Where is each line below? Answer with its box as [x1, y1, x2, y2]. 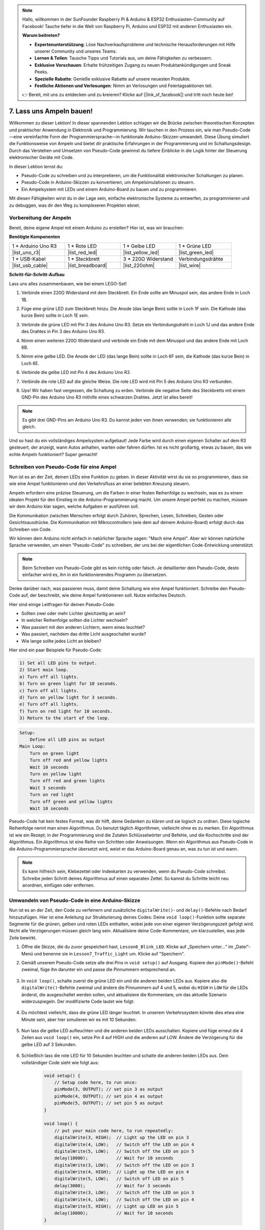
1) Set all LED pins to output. [19, 660, 98, 666]
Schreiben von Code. [9, 526, 52, 532]
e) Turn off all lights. [19, 702, 79, 707]
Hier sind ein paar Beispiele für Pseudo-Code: [9, 647, 103, 653]
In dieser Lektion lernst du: [9, 163, 63, 169]
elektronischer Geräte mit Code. [9, 154, 74, 160]
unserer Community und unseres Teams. [34, 48, 117, 54]
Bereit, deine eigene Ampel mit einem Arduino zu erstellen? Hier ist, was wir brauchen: [9, 224, 184, 231]
